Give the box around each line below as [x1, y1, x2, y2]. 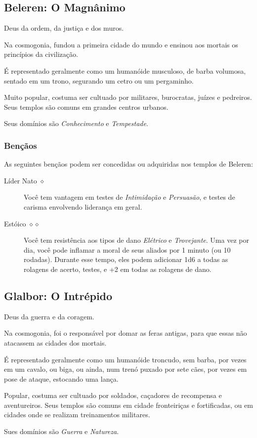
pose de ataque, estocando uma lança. [4, 373, 119, 384]
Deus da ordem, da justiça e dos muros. [4, 23, 124, 33]
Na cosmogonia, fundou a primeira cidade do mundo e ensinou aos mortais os [4, 39, 238, 49]
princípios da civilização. [4, 49, 78, 59]
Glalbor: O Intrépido [4, 288, 113, 303]
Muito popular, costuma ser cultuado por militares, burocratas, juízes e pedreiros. [4, 92, 252, 102]
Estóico [4, 218, 26, 228]
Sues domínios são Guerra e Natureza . [4, 426, 119, 437]
